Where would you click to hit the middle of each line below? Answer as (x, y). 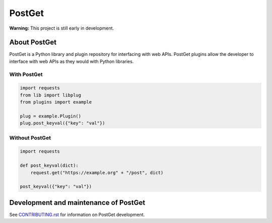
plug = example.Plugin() (51, 116)
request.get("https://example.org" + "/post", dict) (97, 173)
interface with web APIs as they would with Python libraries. (72, 61)
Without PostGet (30, 138)
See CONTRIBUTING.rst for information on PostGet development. (77, 214)
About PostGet (33, 42)
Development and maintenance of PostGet (77, 203)
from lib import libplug (51, 95)
